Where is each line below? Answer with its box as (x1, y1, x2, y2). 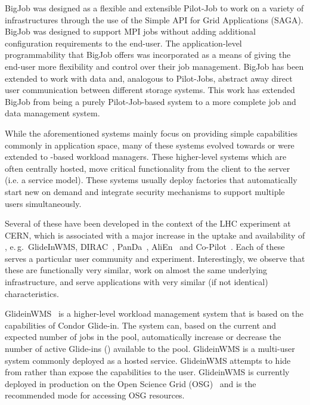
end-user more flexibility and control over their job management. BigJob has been (5, 60, 304, 72)
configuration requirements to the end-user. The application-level (5, 36, 242, 49)
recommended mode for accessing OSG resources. (5, 389, 185, 401)
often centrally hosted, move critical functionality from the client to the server (5, 162, 290, 174)
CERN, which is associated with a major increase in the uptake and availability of (5, 228, 305, 241)
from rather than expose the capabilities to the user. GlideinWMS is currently (5, 366, 290, 378)
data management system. (5, 107, 100, 119)
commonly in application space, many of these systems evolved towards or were (5, 138, 294, 151)
